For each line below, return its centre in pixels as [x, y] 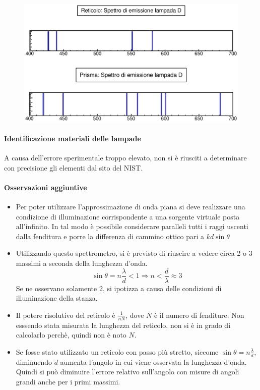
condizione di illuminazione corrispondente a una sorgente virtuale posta [128, 216]
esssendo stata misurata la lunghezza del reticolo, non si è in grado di [123, 325]
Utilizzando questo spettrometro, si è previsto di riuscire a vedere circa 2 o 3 [134, 253]
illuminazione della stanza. [57, 298]
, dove [135, 315]
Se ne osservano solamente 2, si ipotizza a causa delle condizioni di [119, 288]
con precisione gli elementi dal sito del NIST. [74, 167]
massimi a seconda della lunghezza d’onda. [82, 263]
